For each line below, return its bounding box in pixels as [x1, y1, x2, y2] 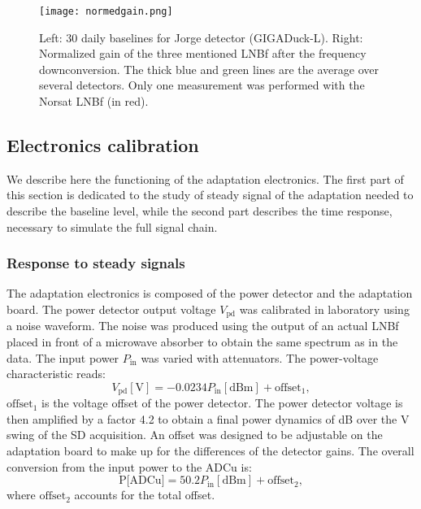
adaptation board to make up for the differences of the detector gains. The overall [7, 442, 414, 459]
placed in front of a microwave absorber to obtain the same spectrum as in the [7, 333, 398, 350]
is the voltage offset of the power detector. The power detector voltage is [41, 394, 403, 411]
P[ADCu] [119, 475, 165, 487]
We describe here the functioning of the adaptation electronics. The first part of [7, 170, 404, 187]
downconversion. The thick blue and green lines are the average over [39, 60, 379, 77]
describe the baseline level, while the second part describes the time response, [7, 202, 393, 220]
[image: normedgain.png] [39, 6, 173, 17]
